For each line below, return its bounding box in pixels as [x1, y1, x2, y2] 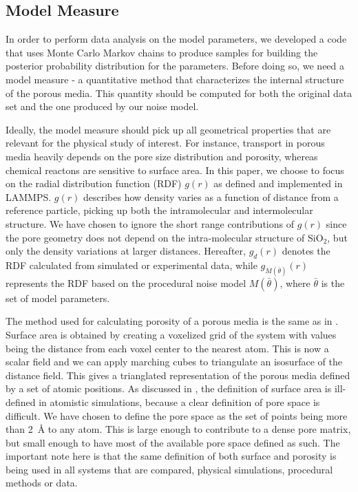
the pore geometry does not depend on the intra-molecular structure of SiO [6, 230, 324, 244]
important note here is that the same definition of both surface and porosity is [6, 449, 337, 463]
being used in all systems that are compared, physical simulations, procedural [6, 462, 333, 476]
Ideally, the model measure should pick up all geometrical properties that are [6, 122, 331, 136]
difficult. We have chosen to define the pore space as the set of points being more [6, 408, 348, 423]
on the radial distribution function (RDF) [6, 176, 182, 191]
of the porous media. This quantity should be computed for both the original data [6, 85, 352, 100]
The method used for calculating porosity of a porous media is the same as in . [6, 314, 339, 328]
